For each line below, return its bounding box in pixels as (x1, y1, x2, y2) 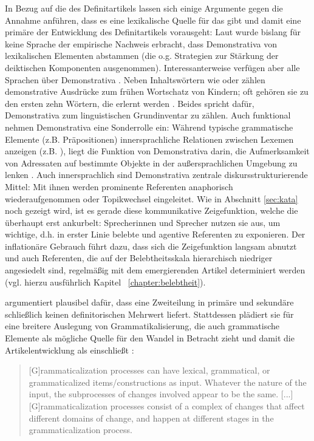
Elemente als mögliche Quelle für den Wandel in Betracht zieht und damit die (5, 332, 295, 344)
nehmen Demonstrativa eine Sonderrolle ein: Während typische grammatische (5, 120, 293, 133)
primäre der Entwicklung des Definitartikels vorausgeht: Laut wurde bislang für (5, 26, 301, 38)
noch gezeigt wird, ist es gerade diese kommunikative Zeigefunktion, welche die (5, 204, 298, 217)
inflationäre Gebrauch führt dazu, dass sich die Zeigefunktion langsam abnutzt (5, 239, 297, 252)
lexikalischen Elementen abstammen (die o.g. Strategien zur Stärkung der (5, 49, 279, 62)
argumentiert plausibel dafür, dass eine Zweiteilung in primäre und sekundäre (5, 296, 294, 309)
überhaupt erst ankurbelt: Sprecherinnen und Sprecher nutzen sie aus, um (5, 216, 281, 228)
